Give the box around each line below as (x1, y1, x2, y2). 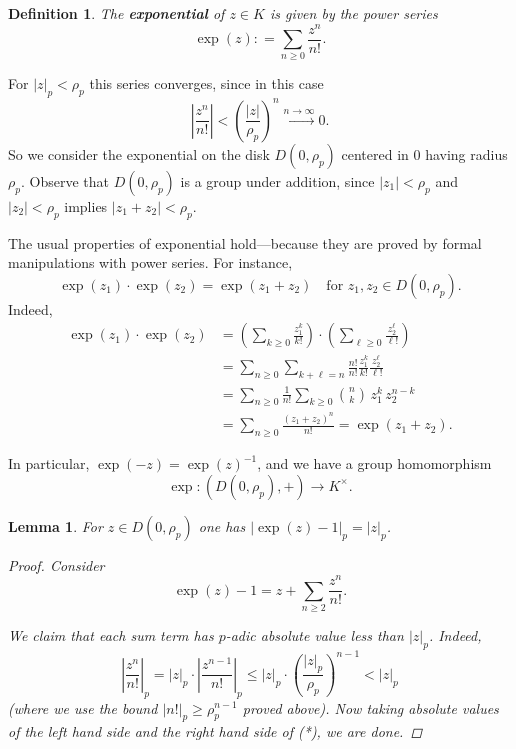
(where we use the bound (8, 697, 158, 718)
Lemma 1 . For (8, 515, 103, 536)
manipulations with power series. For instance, (8, 252, 293, 273)
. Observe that (20, 170, 109, 191)
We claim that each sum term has (8, 625, 214, 646)
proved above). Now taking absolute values (242, 697, 499, 718)
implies (64, 195, 108, 216)
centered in (341, 143, 409, 164)
